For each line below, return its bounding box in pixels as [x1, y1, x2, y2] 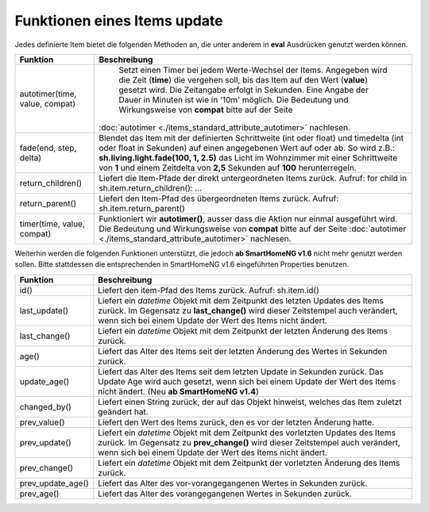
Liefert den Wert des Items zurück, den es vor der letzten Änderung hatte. [98, 417, 375, 428]
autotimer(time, [19, 88, 77, 99]
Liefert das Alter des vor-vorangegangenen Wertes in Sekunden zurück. [98, 477, 368, 488]
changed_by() [19, 401, 71, 412]
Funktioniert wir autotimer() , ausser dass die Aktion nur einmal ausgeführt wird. [99, 213, 398, 224]
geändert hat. [98, 406, 149, 417]
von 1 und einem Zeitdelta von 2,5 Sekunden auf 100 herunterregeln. [99, 162, 357, 173]
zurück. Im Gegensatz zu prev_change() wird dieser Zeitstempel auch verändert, [98, 437, 401, 448]
